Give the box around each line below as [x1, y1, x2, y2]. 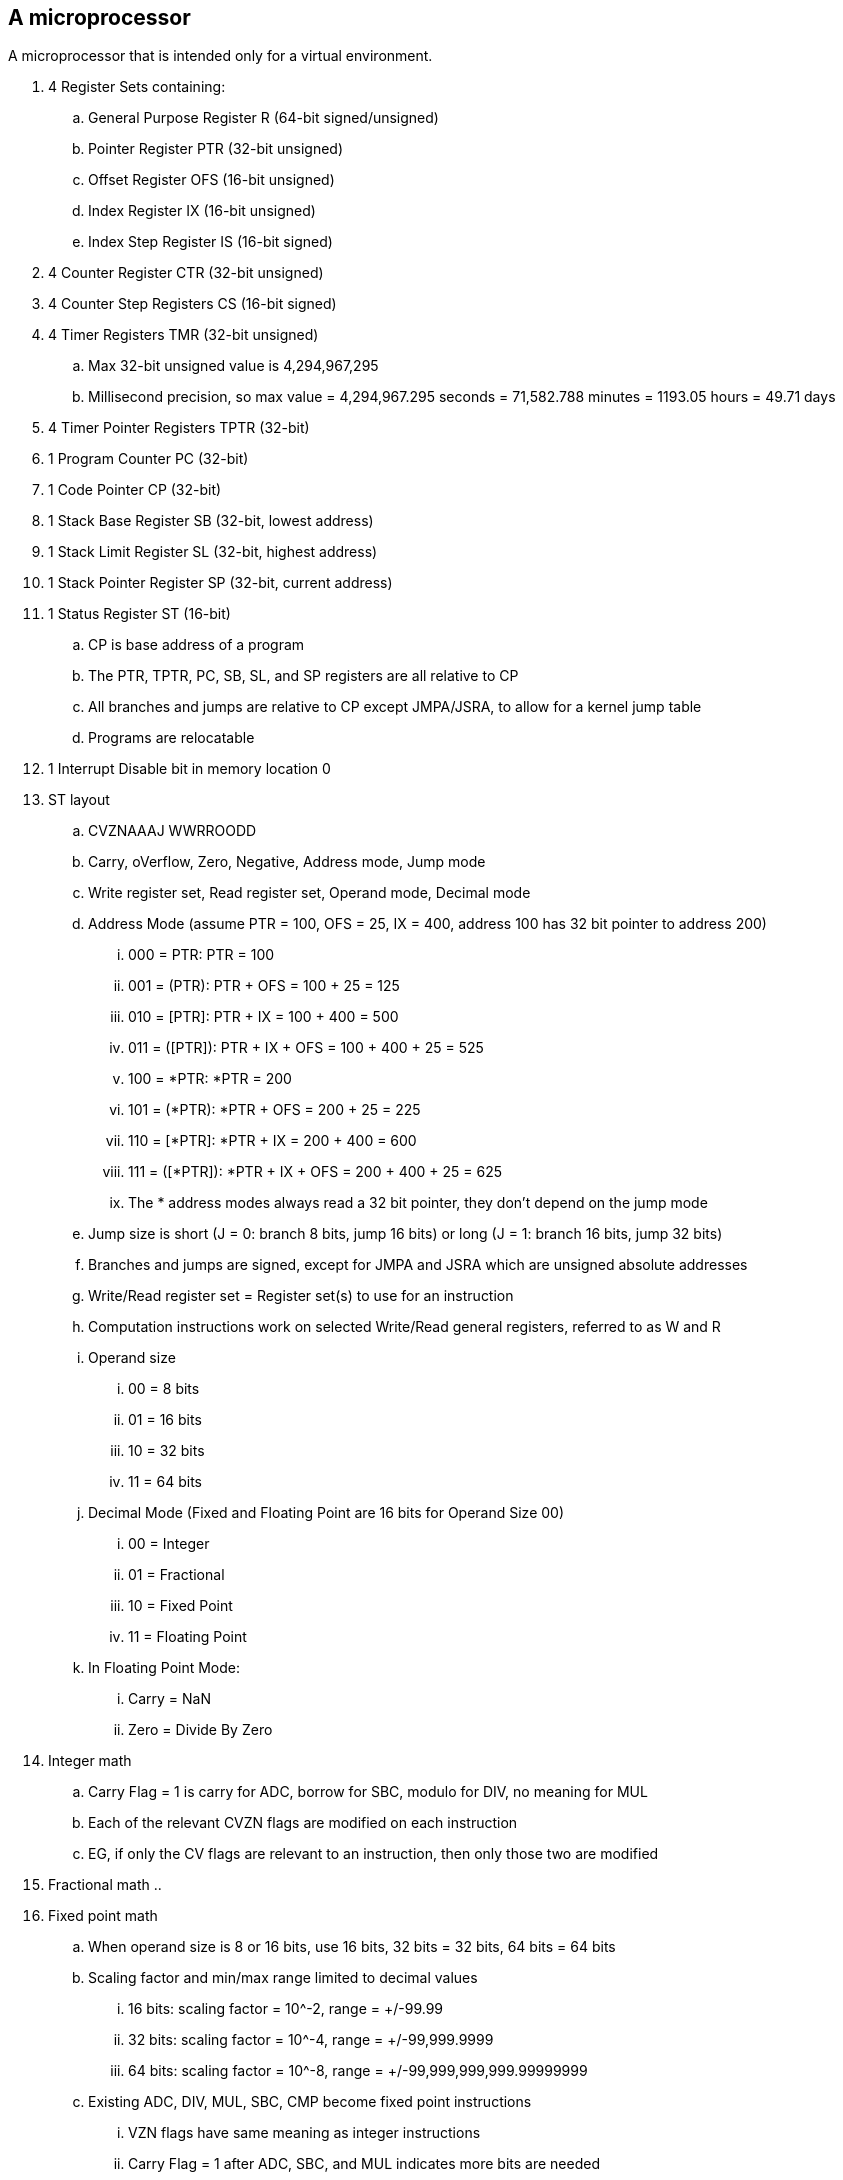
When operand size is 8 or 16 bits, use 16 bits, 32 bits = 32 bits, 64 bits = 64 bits [88, 1938, 616, 1956]
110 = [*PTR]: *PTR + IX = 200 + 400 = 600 [128, 1132, 417, 1150]
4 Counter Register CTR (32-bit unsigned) [48, 264, 324, 282]
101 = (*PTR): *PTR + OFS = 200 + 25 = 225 [128, 1101, 421, 1119]
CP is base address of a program [88, 636, 305, 654]
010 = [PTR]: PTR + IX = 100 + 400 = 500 [128, 1008, 399, 1026]
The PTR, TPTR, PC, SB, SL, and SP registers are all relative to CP [88, 667, 519, 685]
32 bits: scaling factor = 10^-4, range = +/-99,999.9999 [128, 2031, 494, 2049]
